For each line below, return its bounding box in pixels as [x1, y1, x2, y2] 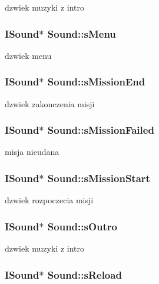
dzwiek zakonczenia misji [5, 97, 95, 110]
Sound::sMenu [47, 26, 116, 41]
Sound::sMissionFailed [47, 123, 154, 137]
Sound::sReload [47, 267, 122, 282]
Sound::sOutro [47, 219, 117, 233]
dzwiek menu [5, 49, 52, 61]
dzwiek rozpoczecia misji [5, 194, 94, 206]
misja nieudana [5, 146, 59, 158]
